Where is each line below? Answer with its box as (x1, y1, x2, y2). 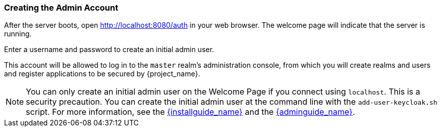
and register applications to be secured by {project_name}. (4, 69, 201, 78)
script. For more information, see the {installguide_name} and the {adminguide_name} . (26, 107, 355, 117)
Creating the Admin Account (4, 3, 118, 13)
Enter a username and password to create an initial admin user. (4, 45, 214, 54)
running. (4, 29, 32, 38)
